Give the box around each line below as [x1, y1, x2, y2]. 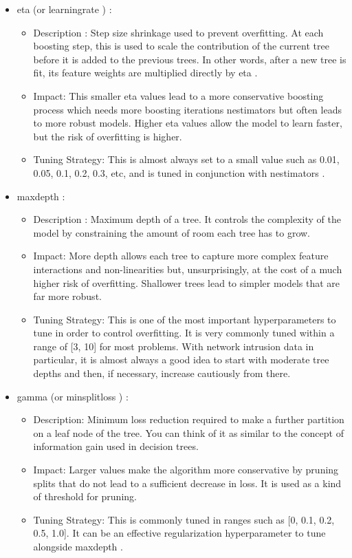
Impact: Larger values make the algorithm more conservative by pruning [33, 462, 339, 477]
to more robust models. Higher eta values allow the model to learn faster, [33, 116, 342, 130]
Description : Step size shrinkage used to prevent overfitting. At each [33, 25, 324, 39]
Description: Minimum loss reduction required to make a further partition [33, 412, 344, 427]
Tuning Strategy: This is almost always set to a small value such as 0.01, [33, 152, 340, 167]
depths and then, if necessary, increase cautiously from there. [33, 366, 291, 380]
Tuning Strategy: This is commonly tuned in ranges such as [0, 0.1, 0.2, [33, 512, 335, 526]
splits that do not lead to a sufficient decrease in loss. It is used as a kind [33, 475, 342, 490]
